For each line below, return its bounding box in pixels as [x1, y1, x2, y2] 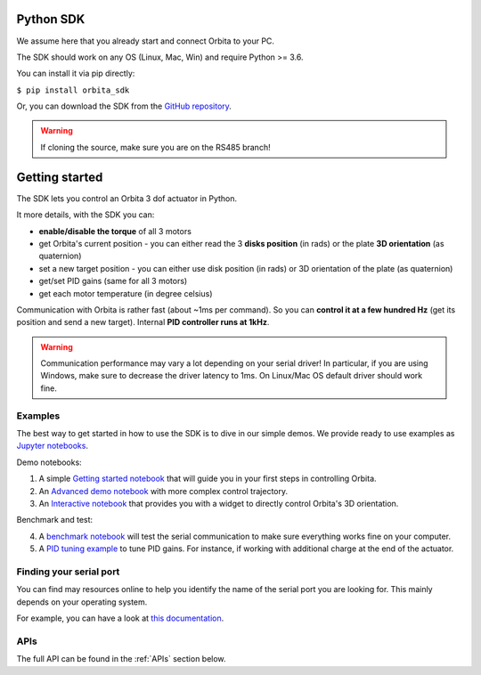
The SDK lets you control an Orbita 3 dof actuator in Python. [16, 192, 238, 204]
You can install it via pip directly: [16, 68, 135, 79]
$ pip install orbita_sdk [16, 85, 130, 95]
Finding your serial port [16, 565, 120, 578]
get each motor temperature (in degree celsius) [38, 288, 213, 298]
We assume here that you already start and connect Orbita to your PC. [16, 36, 275, 46]
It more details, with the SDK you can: [16, 209, 155, 220]
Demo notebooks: [16, 457, 82, 468]
